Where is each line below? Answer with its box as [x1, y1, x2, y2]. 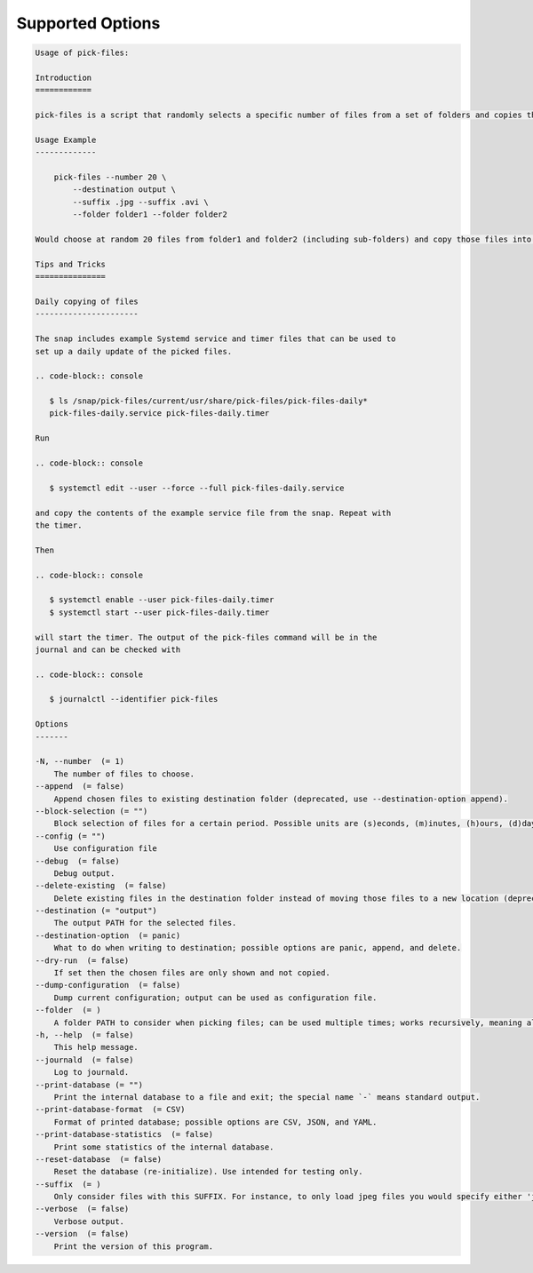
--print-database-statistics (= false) [35, 1129, 213, 1140]
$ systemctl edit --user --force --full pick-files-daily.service [49, 482, 345, 493]
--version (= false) [35, 1229, 130, 1239]
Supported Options [16, 13, 161, 33]
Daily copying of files [35, 296, 139, 306]
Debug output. [53, 868, 115, 879]
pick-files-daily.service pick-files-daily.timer [49, 409, 270, 418]
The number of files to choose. [53, 768, 195, 779]
